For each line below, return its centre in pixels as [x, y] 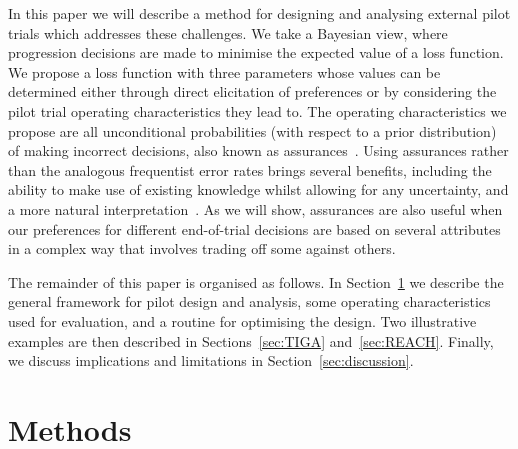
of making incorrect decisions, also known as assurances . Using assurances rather [258, 150]
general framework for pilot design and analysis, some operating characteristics [249, 301]
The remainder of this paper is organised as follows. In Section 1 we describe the [256, 281]
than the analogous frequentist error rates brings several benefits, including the [250, 169]
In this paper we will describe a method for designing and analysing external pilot [259, 13]
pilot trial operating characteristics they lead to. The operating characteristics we [257, 110]
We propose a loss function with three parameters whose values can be [224, 71]
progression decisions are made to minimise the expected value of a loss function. [256, 52]
